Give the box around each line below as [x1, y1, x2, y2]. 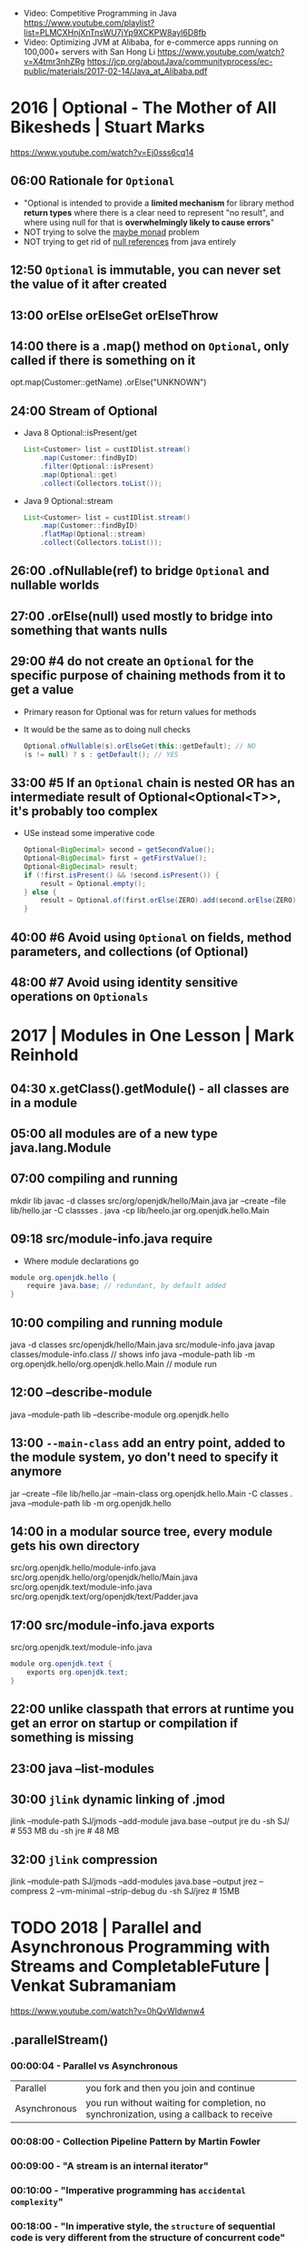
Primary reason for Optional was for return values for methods [23, 706, 257, 717]
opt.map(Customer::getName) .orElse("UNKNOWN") [10, 377, 207, 388]
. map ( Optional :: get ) [40, 470, 118, 479]
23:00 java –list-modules [10, 1760, 155, 1777]
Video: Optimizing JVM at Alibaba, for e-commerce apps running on [23, 36, 279, 47]
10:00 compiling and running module [10, 1314, 223, 1331]
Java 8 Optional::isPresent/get [23, 428, 137, 438]
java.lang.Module [10, 1140, 112, 1155]
